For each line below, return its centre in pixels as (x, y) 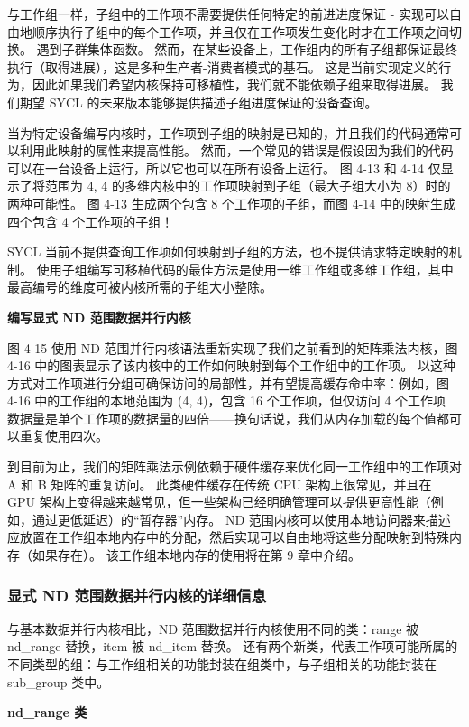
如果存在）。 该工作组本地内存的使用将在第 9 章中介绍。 (196, 555)
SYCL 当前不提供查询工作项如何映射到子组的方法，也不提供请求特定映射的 (228, 252)
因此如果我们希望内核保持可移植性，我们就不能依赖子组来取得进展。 (234, 84)
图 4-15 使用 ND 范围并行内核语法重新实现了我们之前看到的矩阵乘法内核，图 (233, 347)
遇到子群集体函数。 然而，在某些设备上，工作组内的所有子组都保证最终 (247, 49)
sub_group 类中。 (59, 681)
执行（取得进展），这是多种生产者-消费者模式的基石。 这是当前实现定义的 (223, 66)
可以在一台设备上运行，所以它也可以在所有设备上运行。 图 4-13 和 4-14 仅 (224, 168)
